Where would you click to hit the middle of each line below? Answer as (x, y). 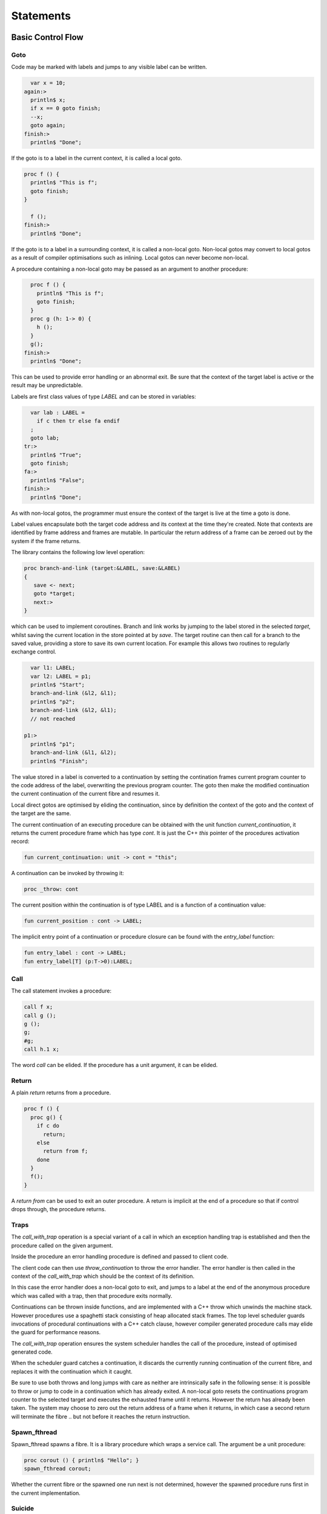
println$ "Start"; (58, 685)
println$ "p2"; (53, 702)
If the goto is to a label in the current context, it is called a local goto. (97, 158)
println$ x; (48, 100)
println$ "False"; (58, 480)
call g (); (40, 1015)
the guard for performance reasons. (56, 1332)
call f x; (38, 1007)
